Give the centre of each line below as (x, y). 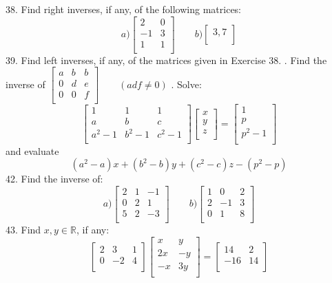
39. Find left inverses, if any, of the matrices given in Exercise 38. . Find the (166, 60)
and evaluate (32, 150)
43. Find (23, 229)
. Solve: (186, 84)
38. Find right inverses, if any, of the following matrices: (124, 9)
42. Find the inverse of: (54, 179)
